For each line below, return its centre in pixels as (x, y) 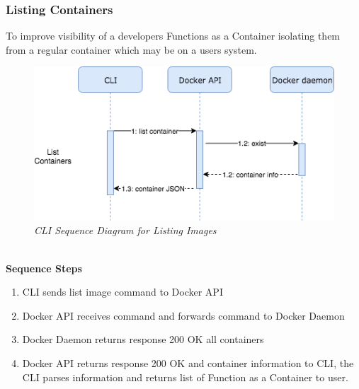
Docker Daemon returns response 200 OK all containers (143, 339)
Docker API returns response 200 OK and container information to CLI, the (188, 362)
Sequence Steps (44, 268)
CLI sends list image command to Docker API (122, 292)
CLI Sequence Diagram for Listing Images (125, 230)
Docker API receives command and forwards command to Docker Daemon (183, 315)
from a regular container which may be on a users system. (131, 49)
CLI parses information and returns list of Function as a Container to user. (185, 377)
